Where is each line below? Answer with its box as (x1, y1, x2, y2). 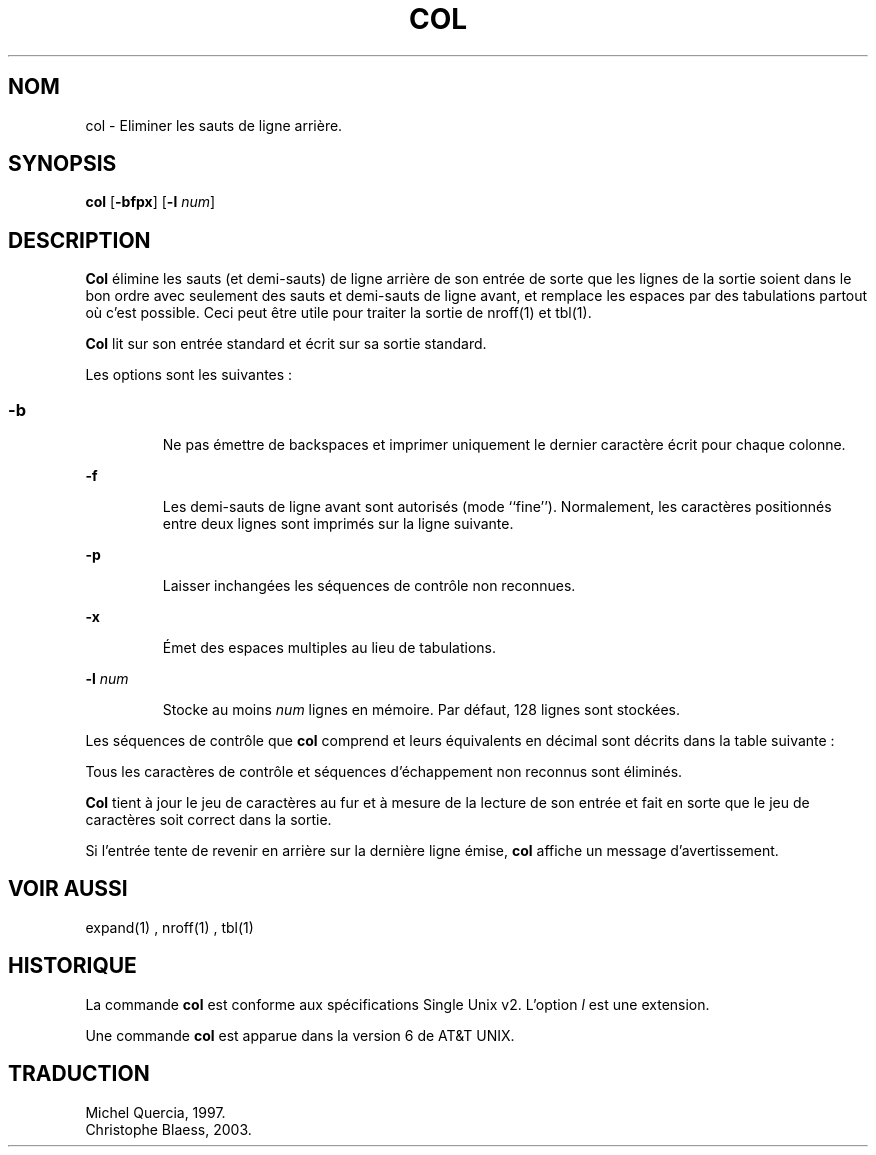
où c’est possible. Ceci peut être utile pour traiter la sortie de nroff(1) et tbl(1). (85, 304, 592, 322)
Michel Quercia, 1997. (85, 1103, 226, 1121)
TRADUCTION (8, 1061, 150, 1087)
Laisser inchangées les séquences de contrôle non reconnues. (162, 577, 576, 595)
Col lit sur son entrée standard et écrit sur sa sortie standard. (85, 335, 487, 353)
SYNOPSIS (8, 151, 117, 177)
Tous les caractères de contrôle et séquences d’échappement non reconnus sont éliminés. (85, 763, 683, 781)
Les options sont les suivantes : (85, 366, 293, 384)
